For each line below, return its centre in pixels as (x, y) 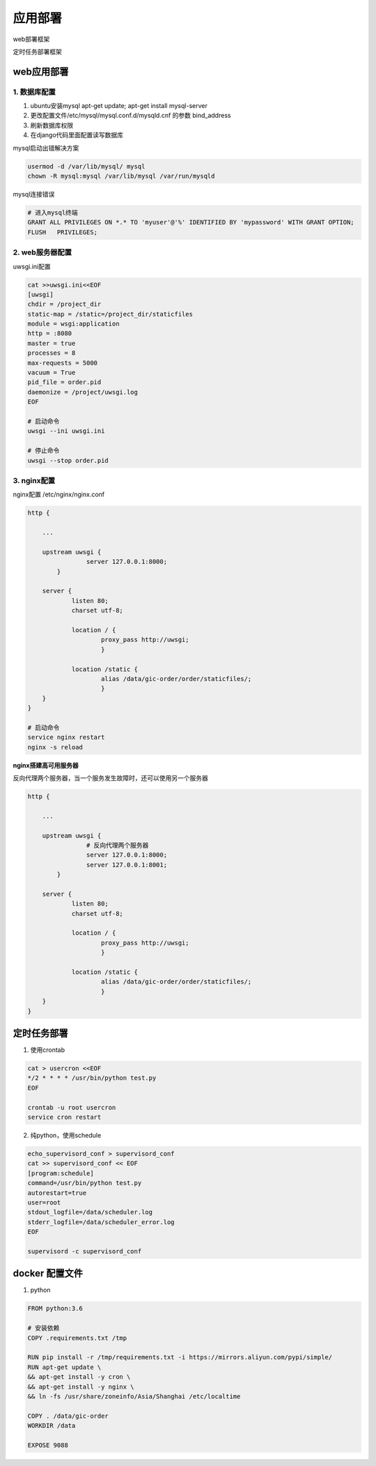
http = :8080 (50, 334)
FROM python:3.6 (55, 1308)
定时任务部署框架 (37, 52)
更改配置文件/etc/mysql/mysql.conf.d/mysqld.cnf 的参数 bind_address (131, 116)
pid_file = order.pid (64, 382)
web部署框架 (31, 39)
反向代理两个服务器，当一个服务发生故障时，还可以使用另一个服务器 (110, 778)
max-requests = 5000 (62, 363)
